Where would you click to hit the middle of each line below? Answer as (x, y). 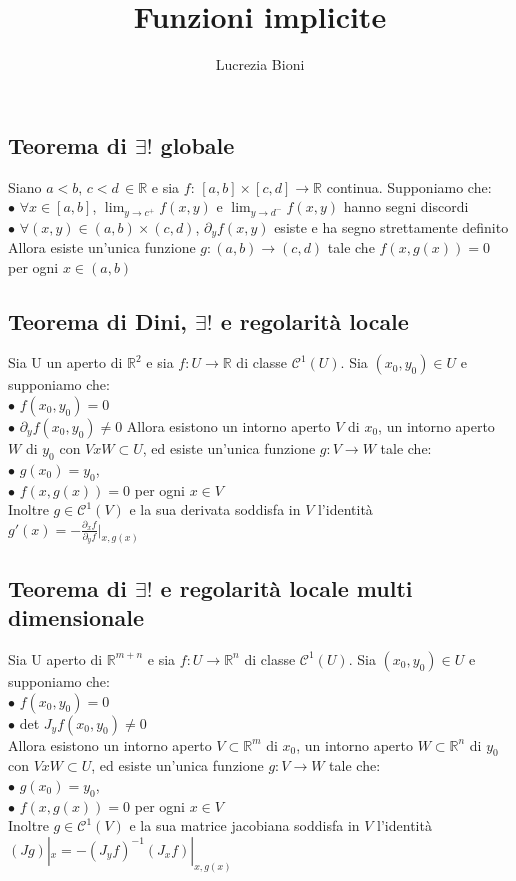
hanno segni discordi (406, 206)
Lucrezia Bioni (260, 64)
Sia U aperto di (55, 658)
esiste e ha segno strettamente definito (391, 226)
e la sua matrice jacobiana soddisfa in (244, 825)
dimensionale (76, 617)
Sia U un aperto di (65, 362)
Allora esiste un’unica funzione (102, 247)
